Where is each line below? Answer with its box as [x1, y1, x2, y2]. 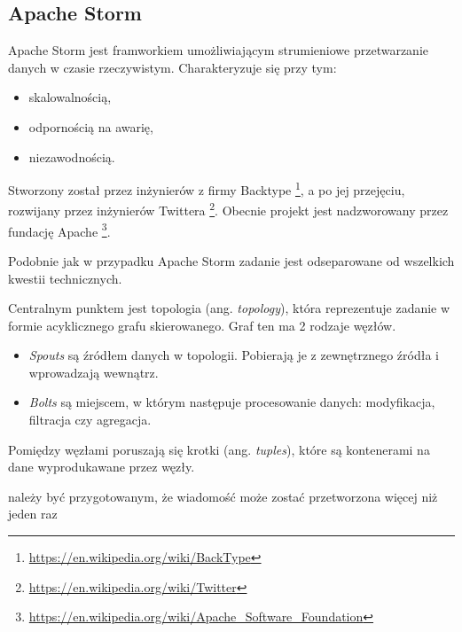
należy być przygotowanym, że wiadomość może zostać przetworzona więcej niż [8, 487, 438, 505]
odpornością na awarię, [28, 117, 153, 136]
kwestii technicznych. [8, 269, 122, 287]
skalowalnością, [28, 88, 112, 106]
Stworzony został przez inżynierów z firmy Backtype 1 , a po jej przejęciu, [8, 178, 405, 199]
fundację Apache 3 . [8, 219, 111, 240]
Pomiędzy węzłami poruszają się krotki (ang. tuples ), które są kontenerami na [8, 440, 430, 458]
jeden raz [8, 504, 58, 523]
